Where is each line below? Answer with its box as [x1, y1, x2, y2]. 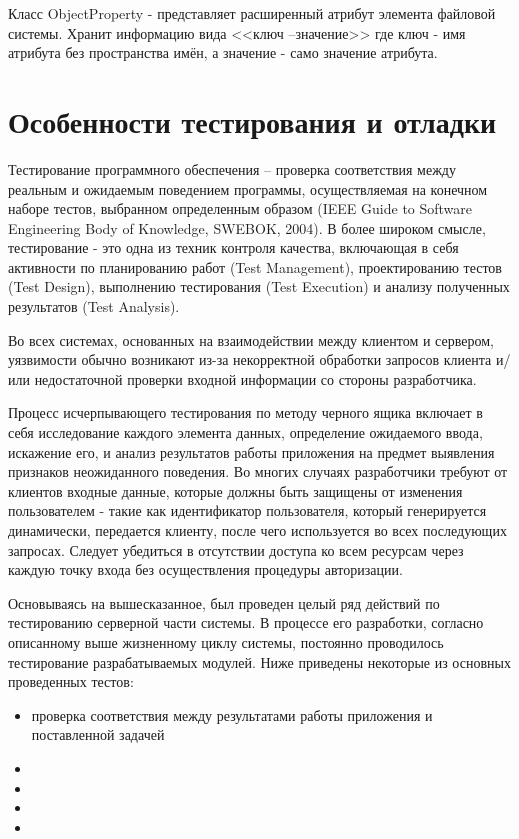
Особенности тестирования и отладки [8, 100, 497, 141]
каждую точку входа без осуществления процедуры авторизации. [8, 559, 403, 580]
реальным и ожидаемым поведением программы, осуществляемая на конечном [8, 178, 488, 199]
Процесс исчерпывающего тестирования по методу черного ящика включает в [8, 402, 483, 423]
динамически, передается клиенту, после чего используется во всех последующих [8, 520, 507, 540]
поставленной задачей [31, 724, 165, 745]
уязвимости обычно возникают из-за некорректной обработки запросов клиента [8, 349, 492, 370]
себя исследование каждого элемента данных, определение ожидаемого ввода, [8, 422, 483, 443]
